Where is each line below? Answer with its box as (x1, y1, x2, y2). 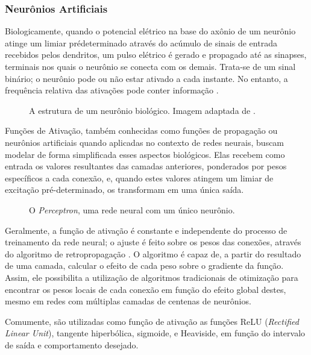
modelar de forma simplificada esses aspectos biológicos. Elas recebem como (5, 148, 285, 160)
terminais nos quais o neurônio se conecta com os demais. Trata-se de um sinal (5, 60, 296, 72)
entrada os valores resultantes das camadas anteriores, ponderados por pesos (5, 160, 287, 172)
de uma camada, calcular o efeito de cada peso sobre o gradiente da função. (5, 259, 284, 272)
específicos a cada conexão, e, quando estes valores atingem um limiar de (5, 171, 274, 184)
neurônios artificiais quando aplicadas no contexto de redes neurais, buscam (5, 136, 284, 148)
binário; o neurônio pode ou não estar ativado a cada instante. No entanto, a (5, 72, 288, 84)
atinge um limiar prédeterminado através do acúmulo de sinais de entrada (5, 36, 277, 49)
